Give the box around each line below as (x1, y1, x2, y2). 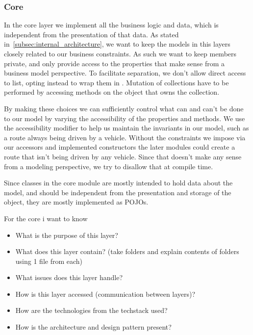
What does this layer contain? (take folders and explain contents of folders (15, 246, 239, 257)
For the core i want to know (4, 213, 88, 223)
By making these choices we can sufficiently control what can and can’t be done (4, 103, 244, 113)
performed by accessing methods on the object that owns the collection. (4, 87, 220, 97)
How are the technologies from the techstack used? (15, 305, 168, 315)
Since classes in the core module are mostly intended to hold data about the (4, 178, 233, 188)
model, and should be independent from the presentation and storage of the (4, 187, 231, 197)
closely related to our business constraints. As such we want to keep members (4, 49, 237, 58)
